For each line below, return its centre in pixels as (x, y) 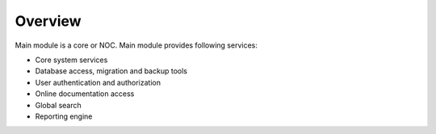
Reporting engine (64, 116)
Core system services (71, 60)
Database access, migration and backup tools (111, 71)
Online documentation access (85, 94)
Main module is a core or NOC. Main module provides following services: (136, 45)
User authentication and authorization (98, 82)
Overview (48, 21)
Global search (58, 105)
